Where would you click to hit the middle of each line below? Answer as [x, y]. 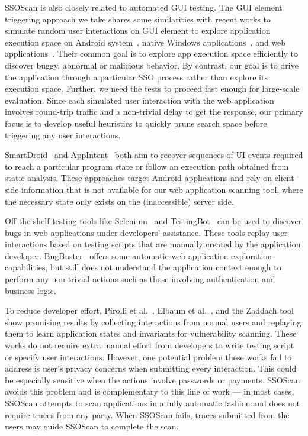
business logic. [31, 290]
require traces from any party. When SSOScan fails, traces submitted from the [147, 414]
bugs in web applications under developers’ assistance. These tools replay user [146, 232]
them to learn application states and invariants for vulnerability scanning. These [151, 333]
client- [286, 178]
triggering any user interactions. [63, 135]
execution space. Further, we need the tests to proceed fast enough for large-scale [152, 88]
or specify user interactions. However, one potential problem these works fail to [148, 356]
